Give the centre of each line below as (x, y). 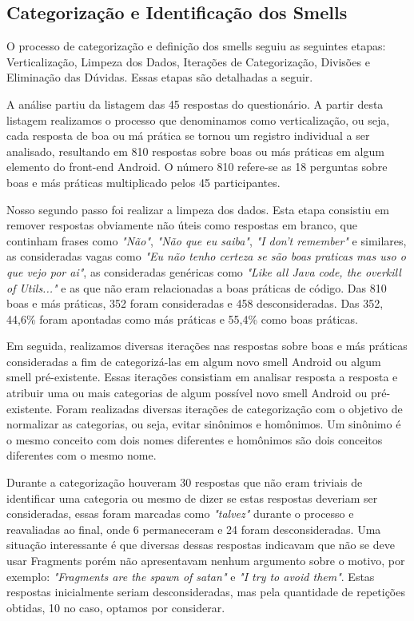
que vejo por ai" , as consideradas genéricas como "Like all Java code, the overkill (204, 271)
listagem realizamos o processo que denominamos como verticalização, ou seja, (198, 119)
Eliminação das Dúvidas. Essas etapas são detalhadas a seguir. (160, 77)
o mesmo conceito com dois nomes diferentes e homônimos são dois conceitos (195, 439)
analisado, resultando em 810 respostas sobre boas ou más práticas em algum (195, 151)
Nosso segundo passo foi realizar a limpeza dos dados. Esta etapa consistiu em (198, 209)
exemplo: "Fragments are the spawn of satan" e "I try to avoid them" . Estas (191, 576)
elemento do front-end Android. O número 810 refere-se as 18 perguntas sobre (197, 167)
